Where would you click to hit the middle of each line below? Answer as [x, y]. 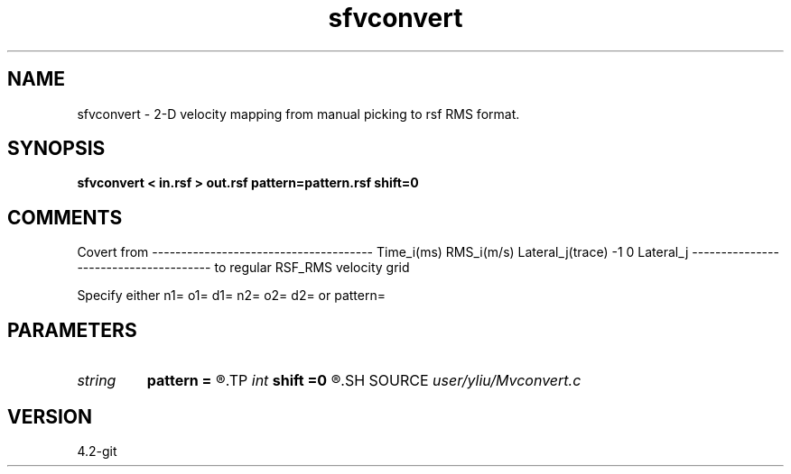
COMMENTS [65, 217]
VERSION [50, 416]
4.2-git [97, 451]
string [97, 381]
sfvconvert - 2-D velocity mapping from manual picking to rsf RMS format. [298, 114]
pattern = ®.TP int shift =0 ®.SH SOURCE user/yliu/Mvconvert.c [364, 381]
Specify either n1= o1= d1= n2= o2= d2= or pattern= [231, 296]
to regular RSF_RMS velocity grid [312, 268]
